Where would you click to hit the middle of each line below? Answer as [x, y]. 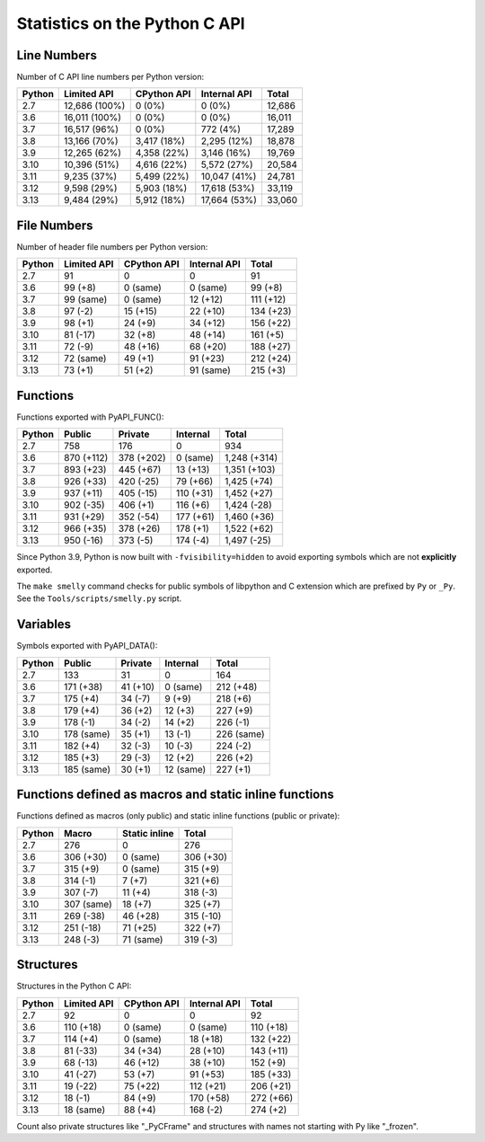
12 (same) [185, 769]
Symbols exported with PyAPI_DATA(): [87, 646]
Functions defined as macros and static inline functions [175, 795]
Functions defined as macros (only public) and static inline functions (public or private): [178, 816]
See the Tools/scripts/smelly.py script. [99, 598]
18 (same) [85, 1110]
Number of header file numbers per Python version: [112, 246]
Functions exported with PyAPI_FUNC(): [90, 417]
